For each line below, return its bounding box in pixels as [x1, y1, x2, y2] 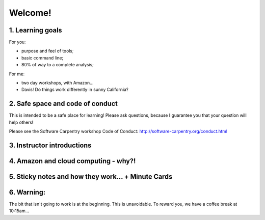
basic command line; [21, 55, 64, 61]
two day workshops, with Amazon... [21, 80, 94, 86]
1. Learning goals [9, 26, 62, 34]
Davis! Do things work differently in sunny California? [21, 86, 129, 93]
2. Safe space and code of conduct [9, 100, 118, 108]
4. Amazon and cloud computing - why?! [9, 157, 136, 165]
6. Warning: [9, 188, 46, 196]
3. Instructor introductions [9, 141, 92, 149]
